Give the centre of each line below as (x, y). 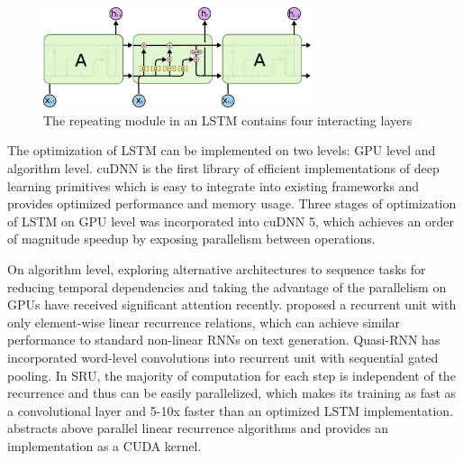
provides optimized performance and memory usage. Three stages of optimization (232, 203)
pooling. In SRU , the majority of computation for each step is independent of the (231, 375)
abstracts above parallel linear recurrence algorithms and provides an (198, 428)
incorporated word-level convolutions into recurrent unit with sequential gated (223, 358)
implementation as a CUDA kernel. (104, 445)
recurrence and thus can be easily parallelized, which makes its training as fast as (232, 393)
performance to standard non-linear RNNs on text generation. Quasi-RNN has (224, 340)
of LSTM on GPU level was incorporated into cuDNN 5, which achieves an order (231, 221)
